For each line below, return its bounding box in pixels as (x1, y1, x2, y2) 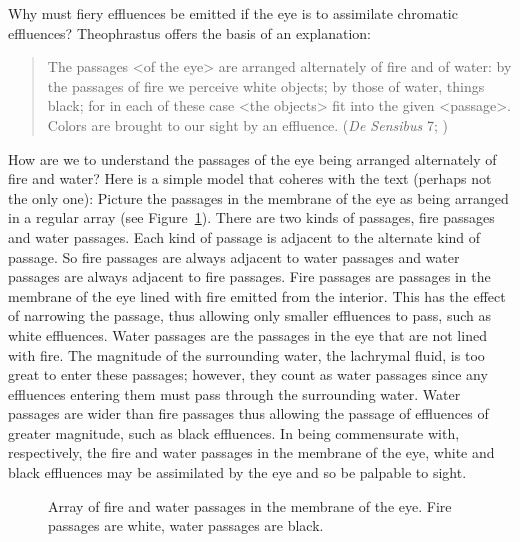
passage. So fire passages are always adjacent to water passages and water (8, 246, 460, 267)
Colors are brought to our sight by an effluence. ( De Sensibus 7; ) (47, 114, 448, 135)
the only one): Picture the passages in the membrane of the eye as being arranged (8, 187, 509, 208)
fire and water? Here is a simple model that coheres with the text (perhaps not (8, 168, 492, 189)
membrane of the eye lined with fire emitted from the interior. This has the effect (8, 285, 506, 306)
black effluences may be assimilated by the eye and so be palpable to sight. (8, 462, 467, 483)
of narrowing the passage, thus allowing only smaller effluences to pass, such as (8, 305, 491, 326)
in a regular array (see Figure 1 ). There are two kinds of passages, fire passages (8, 207, 495, 228)
